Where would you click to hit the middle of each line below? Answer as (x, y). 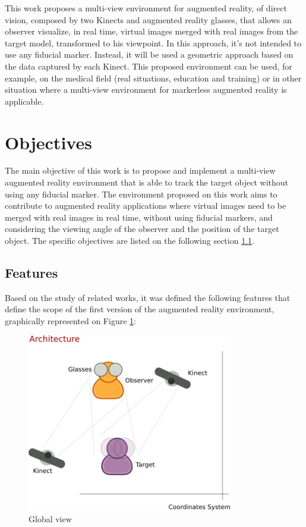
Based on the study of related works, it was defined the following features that (148, 297)
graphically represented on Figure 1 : (70, 321)
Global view (50, 518)
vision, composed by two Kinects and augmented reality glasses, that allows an (148, 19)
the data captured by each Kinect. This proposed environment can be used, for (149, 66)
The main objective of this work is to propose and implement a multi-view (140, 170)
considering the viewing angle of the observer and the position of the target (142, 229)
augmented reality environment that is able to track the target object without (147, 182)
